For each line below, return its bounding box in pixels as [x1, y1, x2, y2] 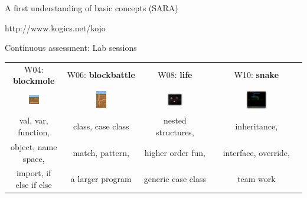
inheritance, [235, 120, 278, 132]
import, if [16, 167, 51, 179]
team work [237, 173, 276, 185]
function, [18, 126, 50, 138]
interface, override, [223, 146, 290, 158]
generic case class [143, 173, 206, 185]
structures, [155, 126, 194, 138]
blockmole [12, 74, 55, 87]
